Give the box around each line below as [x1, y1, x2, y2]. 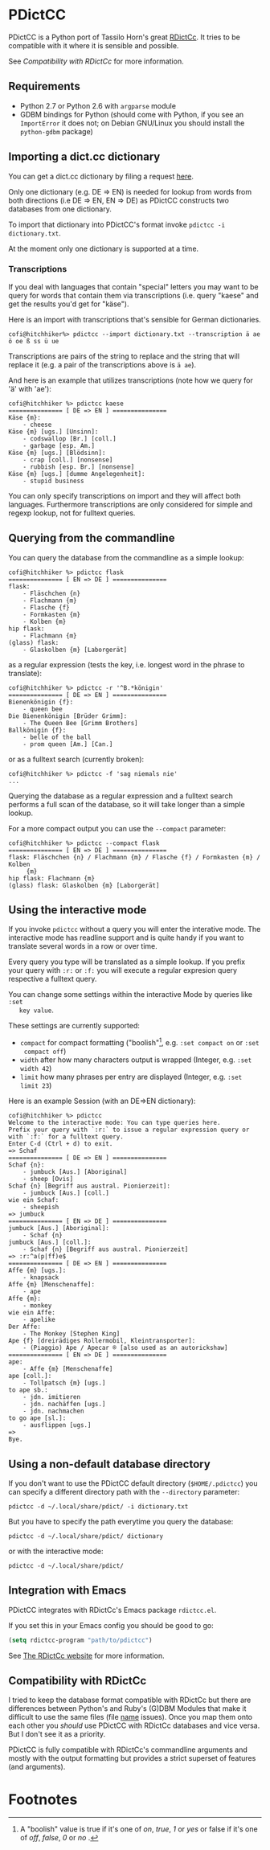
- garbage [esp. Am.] [22, 441, 95, 449]
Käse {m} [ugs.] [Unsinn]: [8, 428, 99, 436]
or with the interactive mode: [8, 1546, 104, 1556]
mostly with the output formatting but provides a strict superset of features [8, 1754, 256, 1763]
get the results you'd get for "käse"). [8, 299, 129, 309]
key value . [18, 1005, 54, 1015]
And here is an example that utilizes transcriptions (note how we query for [8, 375, 253, 385]
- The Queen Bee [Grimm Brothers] [22, 719, 138, 727]
